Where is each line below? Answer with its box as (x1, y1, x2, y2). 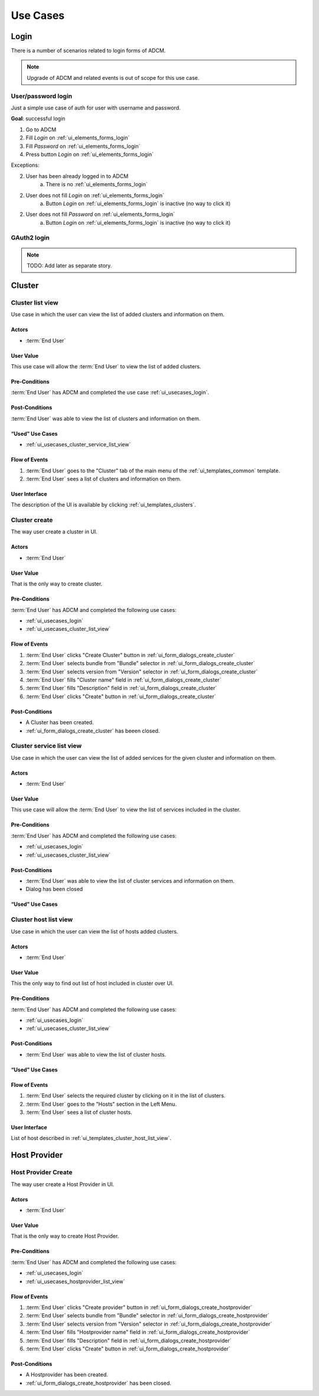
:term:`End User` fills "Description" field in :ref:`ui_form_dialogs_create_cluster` (25, 685, 217, 692)
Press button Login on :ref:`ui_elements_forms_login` (25, 151, 154, 158)
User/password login (11, 92, 73, 100)
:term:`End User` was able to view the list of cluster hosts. (25, 1051, 167, 1058)
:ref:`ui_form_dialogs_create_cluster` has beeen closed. (25, 727, 160, 734)
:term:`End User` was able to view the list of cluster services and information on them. (25, 877, 235, 884)
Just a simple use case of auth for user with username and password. (11, 104, 181, 111)
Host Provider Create (11, 1168, 73, 1177)
